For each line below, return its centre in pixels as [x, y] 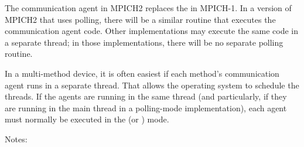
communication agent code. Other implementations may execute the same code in [152, 31]
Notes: [16, 139]
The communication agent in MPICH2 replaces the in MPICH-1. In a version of [148, 8]
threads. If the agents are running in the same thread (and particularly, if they [146, 96]
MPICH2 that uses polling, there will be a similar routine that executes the [140, 19]
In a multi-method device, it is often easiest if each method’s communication [142, 73]
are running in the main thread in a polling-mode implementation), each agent [146, 107]
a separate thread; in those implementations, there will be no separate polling [144, 42]
